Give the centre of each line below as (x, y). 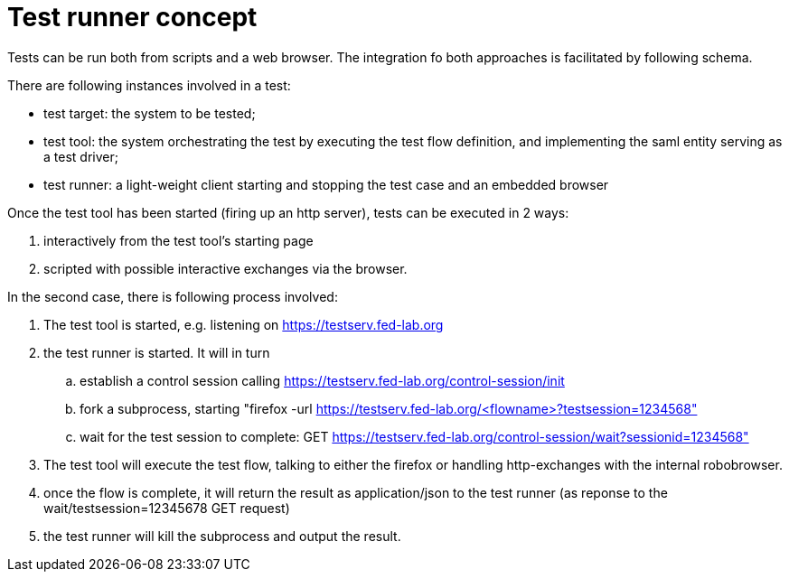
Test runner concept (132, 17)
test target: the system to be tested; (150, 113)
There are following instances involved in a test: (149, 85)
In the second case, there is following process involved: (173, 296)
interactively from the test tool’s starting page (178, 240)
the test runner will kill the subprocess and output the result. (222, 536)
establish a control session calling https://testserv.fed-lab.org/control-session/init (322, 380)
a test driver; (81, 156)
